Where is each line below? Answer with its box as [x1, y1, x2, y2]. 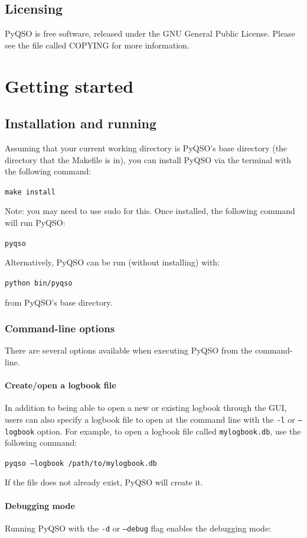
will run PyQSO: [5, 216, 66, 228]
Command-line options [5, 321, 115, 336]
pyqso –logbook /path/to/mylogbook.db [5, 459, 157, 468]
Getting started [5, 73, 134, 98]
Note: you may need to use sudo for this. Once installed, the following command [5, 205, 295, 217]
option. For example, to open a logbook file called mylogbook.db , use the [37, 424, 301, 437]
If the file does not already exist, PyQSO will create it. [5, 476, 203, 488]
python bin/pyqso [5, 278, 73, 287]
